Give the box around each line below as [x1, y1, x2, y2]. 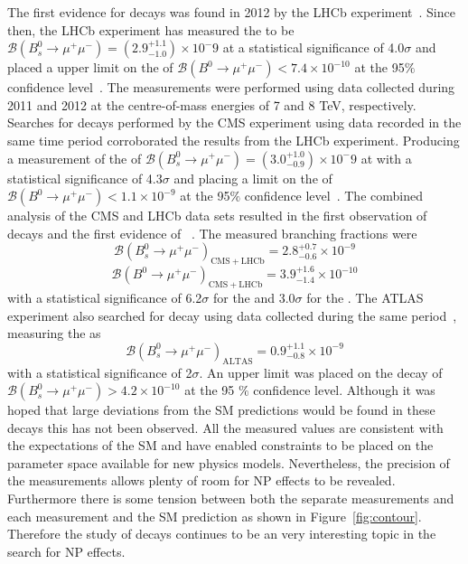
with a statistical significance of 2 [7, 362, 192, 381]
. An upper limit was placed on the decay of [199, 362, 443, 381]
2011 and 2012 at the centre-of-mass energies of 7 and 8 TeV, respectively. [7, 95, 417, 114]
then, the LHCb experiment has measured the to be [7, 20, 295, 39]
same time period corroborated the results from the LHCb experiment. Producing [7, 130, 460, 149]
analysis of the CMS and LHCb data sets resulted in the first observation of [7, 206, 427, 225]
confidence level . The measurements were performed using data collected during [7, 78, 455, 97]
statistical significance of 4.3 [7, 168, 163, 187]
